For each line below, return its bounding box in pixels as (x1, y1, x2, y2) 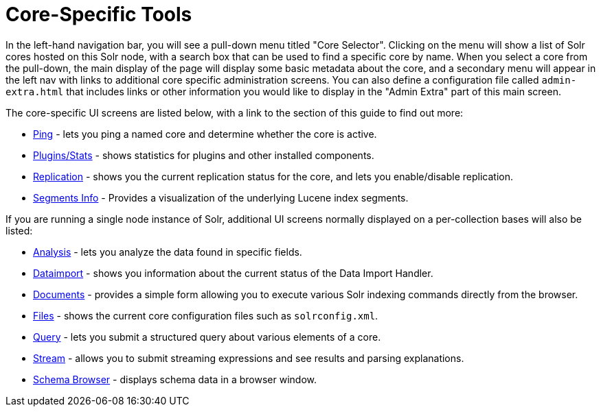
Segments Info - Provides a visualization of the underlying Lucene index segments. (33, 191, 409, 204)
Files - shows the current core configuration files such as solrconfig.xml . (33, 309, 378, 322)
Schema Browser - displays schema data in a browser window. (33, 373, 317, 385)
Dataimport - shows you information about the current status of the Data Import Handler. (33, 267, 433, 279)
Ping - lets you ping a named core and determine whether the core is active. (33, 128, 377, 140)
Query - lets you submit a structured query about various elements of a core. (33, 330, 381, 343)
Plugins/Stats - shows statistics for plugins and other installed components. (33, 149, 374, 161)
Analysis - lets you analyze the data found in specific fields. (33, 245, 302, 258)
